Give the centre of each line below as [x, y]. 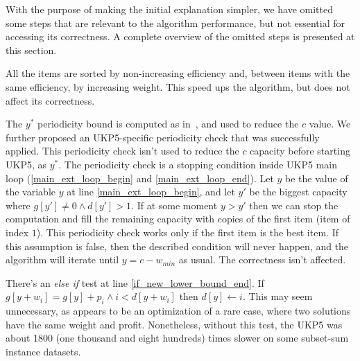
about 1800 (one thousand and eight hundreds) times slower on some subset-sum [177, 338]
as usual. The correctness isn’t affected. [262, 259]
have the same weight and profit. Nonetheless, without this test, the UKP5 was [174, 324]
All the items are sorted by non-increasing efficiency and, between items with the [178, 73]
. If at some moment [174, 205]
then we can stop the [294, 205]
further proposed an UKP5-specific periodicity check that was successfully [163, 137]
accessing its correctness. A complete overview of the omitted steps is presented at [180, 36]
